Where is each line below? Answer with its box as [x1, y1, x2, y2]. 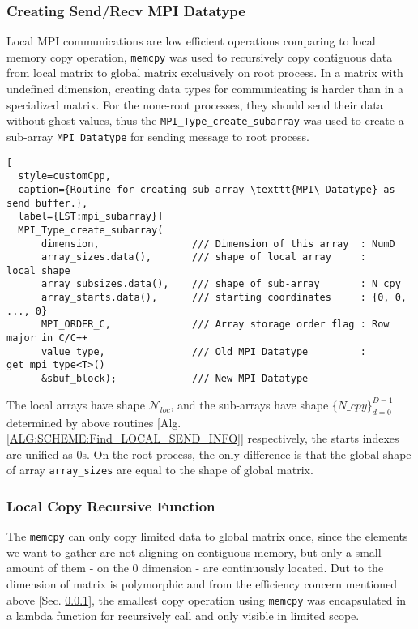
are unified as [6, 445, 73, 462]
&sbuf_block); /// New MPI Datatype [41, 373, 309, 385]
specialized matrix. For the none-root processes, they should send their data [6, 96, 383, 113]
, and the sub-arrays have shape [170, 396, 329, 413]
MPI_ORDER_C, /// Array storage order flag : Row [41, 319, 390, 331]
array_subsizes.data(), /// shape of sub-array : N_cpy [41, 278, 401, 290]
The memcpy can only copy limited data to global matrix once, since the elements [6, 528, 408, 545]
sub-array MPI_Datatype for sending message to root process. [6, 127, 309, 144]
